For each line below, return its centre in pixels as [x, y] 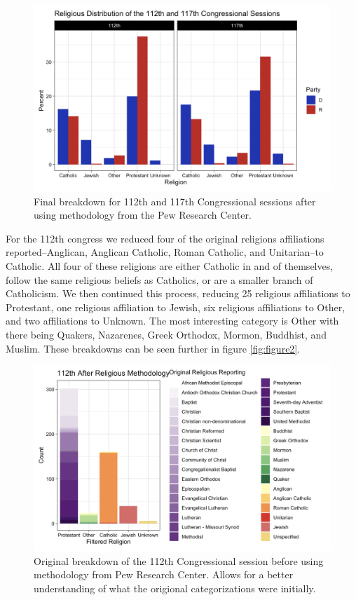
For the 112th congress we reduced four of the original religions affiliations [165, 238]
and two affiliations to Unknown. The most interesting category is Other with [172, 321]
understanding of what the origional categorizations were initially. [175, 588]
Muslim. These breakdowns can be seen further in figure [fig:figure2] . [153, 348]
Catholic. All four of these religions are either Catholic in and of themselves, [170, 265]
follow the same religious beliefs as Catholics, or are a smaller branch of [159, 279]
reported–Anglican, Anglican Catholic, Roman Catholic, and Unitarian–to [165, 252]
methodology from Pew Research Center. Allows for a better [164, 574]
